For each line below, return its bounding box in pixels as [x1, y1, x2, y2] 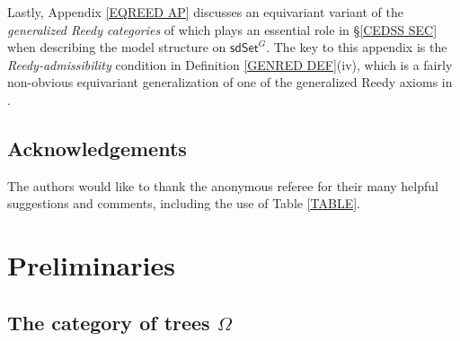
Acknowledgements [7, 134, 187, 162]
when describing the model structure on [7, 38, 226, 57]
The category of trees [7, 308, 210, 336]
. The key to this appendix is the [266, 38, 447, 57]
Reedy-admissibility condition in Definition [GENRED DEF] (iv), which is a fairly [7, 55, 453, 74]
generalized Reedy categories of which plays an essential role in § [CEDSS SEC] [7, 20, 438, 39]
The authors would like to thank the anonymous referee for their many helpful [7, 176, 438, 195]
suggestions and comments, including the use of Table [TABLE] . [7, 194, 360, 213]
